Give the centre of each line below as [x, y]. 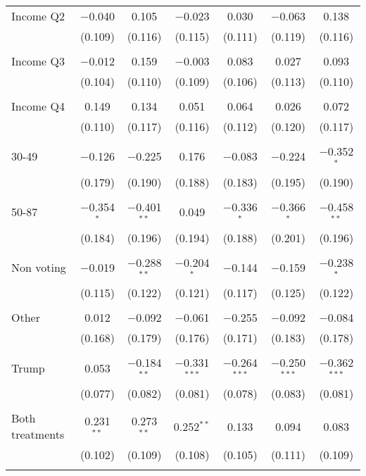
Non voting [39, 267]
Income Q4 [38, 106]
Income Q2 [38, 16]
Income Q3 [38, 61]
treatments [38, 434]
